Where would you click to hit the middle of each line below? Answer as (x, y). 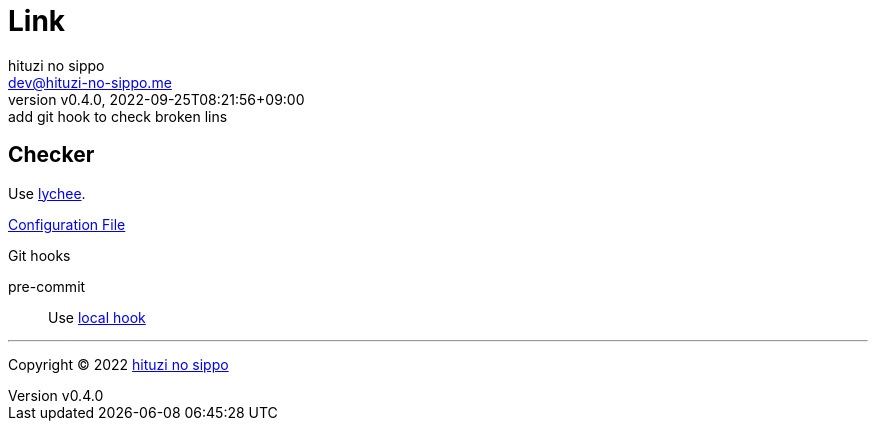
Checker (51, 155)
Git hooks (39, 255)
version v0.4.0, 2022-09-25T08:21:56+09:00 (156, 99)
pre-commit (47, 286)
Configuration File (67, 224)
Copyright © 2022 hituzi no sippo (118, 364)
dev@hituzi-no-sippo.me (90, 82)
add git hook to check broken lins (118, 116)
